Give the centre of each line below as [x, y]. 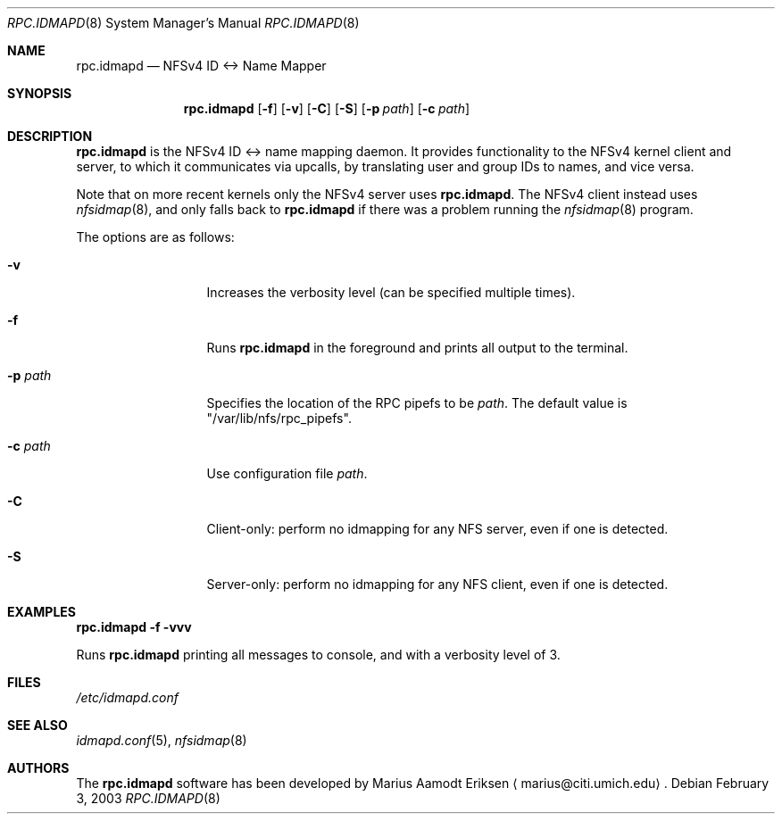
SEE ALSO [37, 725]
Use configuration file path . [287, 473]
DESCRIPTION [50, 136]
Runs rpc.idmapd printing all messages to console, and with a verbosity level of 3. [318, 655]
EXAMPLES [42, 612]
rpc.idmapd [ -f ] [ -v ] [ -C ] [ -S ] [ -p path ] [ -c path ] [327, 108]
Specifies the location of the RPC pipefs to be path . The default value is [417, 403]
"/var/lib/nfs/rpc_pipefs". [279, 418]
